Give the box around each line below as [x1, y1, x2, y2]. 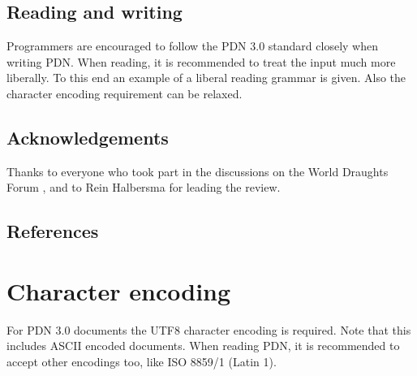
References [6, 218, 99, 244]
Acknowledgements [6, 124, 169, 149]
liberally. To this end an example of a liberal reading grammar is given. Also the [6, 69, 406, 86]
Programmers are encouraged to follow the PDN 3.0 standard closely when [6, 37, 378, 54]
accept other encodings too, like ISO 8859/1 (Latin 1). [6, 353, 277, 370]
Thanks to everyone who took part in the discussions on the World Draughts [6, 162, 389, 179]
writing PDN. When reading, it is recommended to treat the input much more [6, 53, 396, 70]
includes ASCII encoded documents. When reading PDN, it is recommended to [6, 337, 400, 354]
